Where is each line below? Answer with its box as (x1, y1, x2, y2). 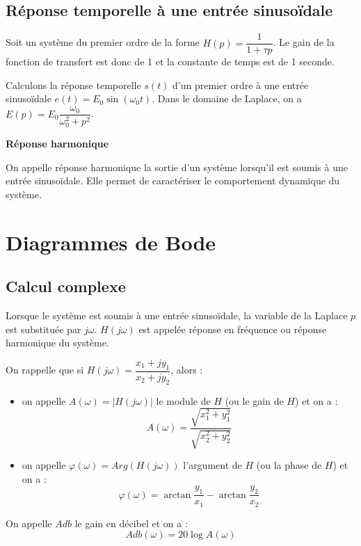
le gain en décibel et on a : (74, 515, 188, 530)
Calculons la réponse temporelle (6, 77, 141, 92)
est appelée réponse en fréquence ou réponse (138, 321, 327, 336)
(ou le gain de (225, 393, 284, 408)
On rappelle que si (6, 362, 84, 377)
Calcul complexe (6, 275, 126, 297)
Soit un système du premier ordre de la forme (6, 35, 200, 49)
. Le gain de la (273, 35, 335, 49)
